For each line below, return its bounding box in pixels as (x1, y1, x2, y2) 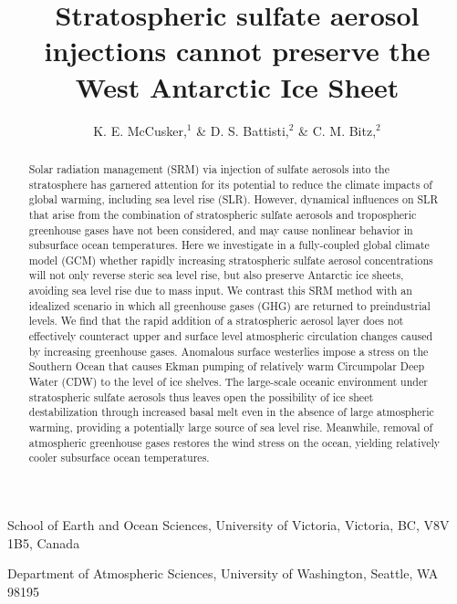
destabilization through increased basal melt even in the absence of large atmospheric (28, 404, 434, 420)
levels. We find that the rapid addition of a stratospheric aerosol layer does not (28, 313, 404, 328)
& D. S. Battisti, (196, 120, 289, 140)
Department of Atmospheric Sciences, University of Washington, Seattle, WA (7, 564, 439, 583)
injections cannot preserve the (44, 32, 431, 69)
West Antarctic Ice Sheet (75, 68, 400, 105)
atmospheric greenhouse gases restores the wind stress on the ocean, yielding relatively (28, 434, 441, 450)
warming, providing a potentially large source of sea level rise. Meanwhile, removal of (28, 420, 433, 435)
